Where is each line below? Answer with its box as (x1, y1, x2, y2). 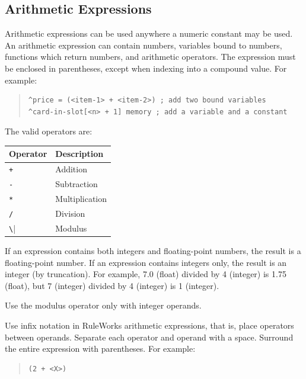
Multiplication (55, 192, 107, 205)
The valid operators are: (5, 125, 93, 137)
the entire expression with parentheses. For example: (5, 342, 196, 355)
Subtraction (55, 178, 98, 190)
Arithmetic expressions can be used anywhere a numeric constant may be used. (5, 27, 293, 40)
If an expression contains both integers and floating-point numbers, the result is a (5, 245, 301, 257)
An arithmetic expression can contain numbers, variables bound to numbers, (5, 38, 282, 51)
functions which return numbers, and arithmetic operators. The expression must (5, 50, 296, 63)
